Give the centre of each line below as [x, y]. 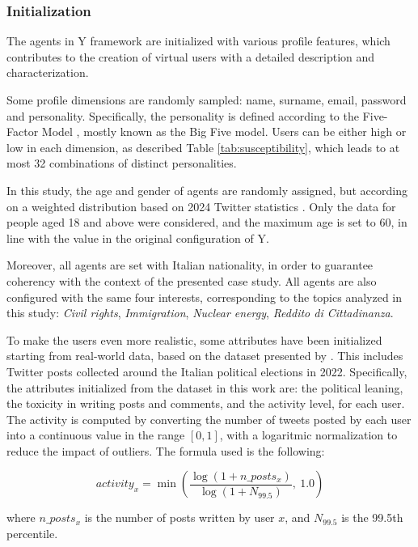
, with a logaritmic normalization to [308, 435]
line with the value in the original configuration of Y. [138, 237]
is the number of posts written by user [179, 517]
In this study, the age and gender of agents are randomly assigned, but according [207, 190]
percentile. [32, 534]
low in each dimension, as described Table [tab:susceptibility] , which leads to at [203, 147]
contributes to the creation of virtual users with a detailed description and [191, 56]
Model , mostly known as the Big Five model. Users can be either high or [224, 131]
